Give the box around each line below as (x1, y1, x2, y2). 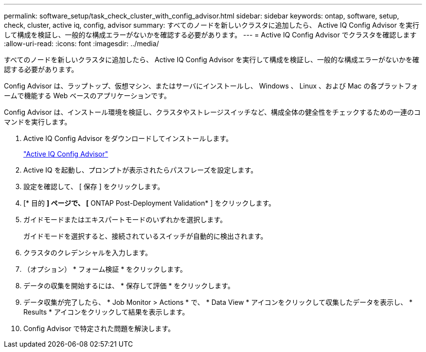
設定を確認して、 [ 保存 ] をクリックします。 (23, 182, 164, 191)
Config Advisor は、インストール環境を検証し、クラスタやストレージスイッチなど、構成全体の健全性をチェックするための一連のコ (4, 108, 421, 116)
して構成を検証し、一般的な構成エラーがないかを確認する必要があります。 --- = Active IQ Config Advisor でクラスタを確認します (4, 31, 417, 39)
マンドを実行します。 (4, 118, 71, 126)
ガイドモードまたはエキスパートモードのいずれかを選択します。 (23, 215, 227, 224)
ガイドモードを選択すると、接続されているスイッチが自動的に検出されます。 (23, 232, 267, 240)
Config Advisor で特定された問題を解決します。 (23, 324, 175, 333)
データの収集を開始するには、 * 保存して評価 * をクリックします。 (23, 282, 234, 290)
